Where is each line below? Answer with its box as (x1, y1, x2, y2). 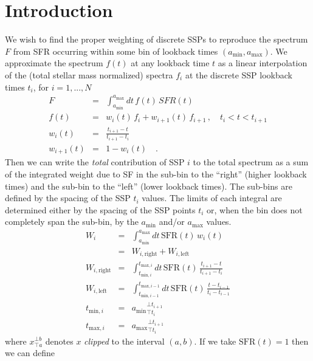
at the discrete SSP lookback (185, 68, 292, 81)
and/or (159, 215, 185, 228)
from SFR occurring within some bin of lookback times (13, 44, 218, 57)
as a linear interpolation (218, 57, 308, 69)
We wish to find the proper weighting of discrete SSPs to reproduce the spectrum (5, 33, 308, 46)
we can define (5, 346, 55, 359)
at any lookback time (131, 57, 210, 69)
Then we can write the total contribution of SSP (5, 156, 185, 168)
